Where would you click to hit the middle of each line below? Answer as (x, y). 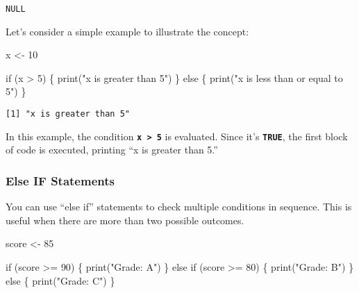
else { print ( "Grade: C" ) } (60, 280)
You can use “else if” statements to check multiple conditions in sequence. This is (179, 207)
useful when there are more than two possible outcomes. (125, 220)
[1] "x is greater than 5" (68, 114)
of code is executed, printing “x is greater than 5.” (112, 150)
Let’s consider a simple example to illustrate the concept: (127, 31)
